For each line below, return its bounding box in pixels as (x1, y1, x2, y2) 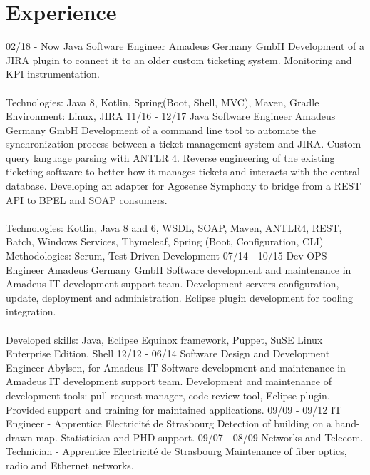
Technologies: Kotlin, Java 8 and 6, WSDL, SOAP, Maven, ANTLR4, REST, (6, 220, 342, 235)
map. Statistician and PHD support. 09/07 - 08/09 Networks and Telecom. (36, 429, 364, 444)
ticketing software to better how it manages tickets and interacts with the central (6, 164, 361, 179)
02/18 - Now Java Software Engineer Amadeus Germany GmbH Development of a (6, 39, 365, 53)
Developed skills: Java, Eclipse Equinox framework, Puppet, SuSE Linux (6, 332, 323, 347)
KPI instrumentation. (6, 66, 100, 81)
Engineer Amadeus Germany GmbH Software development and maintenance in (6, 262, 351, 277)
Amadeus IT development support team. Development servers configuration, (6, 276, 339, 291)
